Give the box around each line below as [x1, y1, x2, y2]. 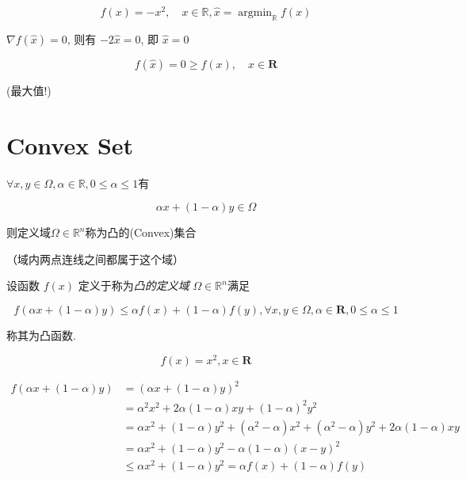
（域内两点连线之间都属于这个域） [6, 250, 184, 267]
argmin [238, 7, 273, 19]
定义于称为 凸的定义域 [78, 277, 189, 294]
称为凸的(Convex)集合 [85, 224, 197, 241]
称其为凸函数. [6, 326, 76, 343]
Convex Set [6, 128, 134, 161]
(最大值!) [6, 82, 52, 98]
